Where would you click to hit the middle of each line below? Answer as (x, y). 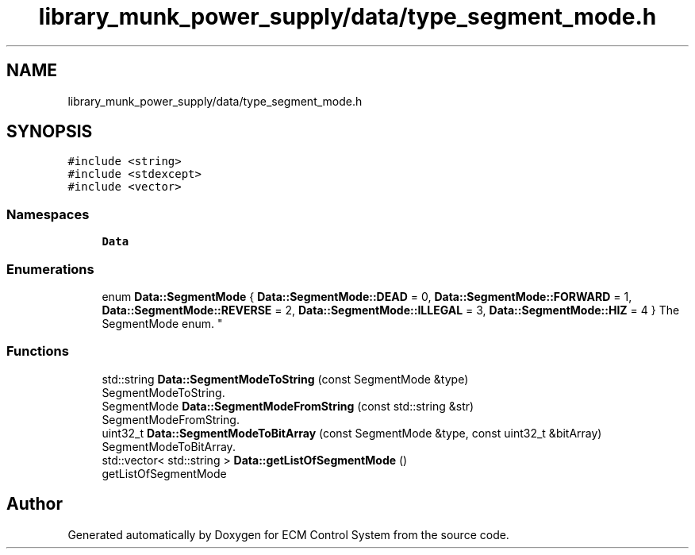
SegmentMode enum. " (162, 323)
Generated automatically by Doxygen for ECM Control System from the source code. (288, 534)
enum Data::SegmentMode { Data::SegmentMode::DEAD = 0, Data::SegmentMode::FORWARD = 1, (367, 296)
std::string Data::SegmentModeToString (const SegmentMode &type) (285, 379)
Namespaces (48, 214)
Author (35, 504)
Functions (38, 351)
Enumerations (50, 269)
